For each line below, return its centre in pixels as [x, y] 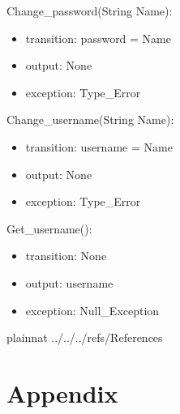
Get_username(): [49, 228]
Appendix [62, 393]
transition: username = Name [99, 146]
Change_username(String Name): [90, 120]
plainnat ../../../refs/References [85, 337]
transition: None [66, 256]
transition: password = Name [98, 38]
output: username [69, 282]
